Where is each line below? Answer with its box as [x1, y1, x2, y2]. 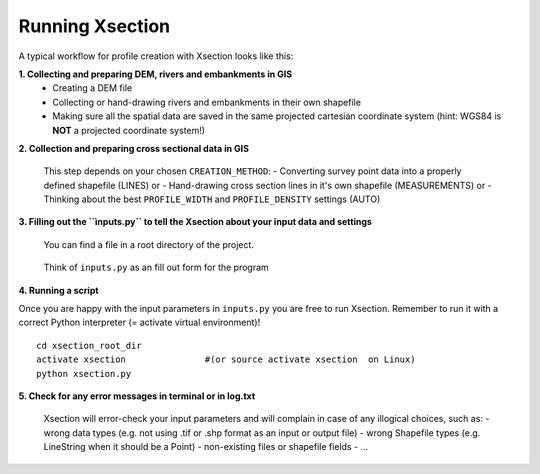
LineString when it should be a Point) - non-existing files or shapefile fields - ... [43, 441, 369, 453]
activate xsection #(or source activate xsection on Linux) [36, 354, 416, 365]
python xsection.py [36, 368, 132, 379]
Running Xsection [18, 15, 170, 37]
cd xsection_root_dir [36, 340, 142, 351]
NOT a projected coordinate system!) [52, 124, 205, 136]
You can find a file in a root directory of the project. [43, 238, 255, 250]
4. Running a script [18, 284, 99, 296]
